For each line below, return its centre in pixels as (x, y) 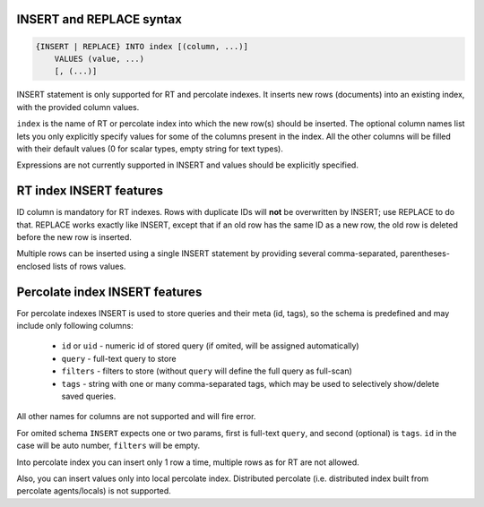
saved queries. (89, 396)
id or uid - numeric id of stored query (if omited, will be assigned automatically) (210, 346)
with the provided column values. (78, 107)
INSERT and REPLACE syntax (99, 19)
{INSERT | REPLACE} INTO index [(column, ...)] (142, 46)
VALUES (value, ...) (99, 59)
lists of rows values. (89, 266)
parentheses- (425, 253)
